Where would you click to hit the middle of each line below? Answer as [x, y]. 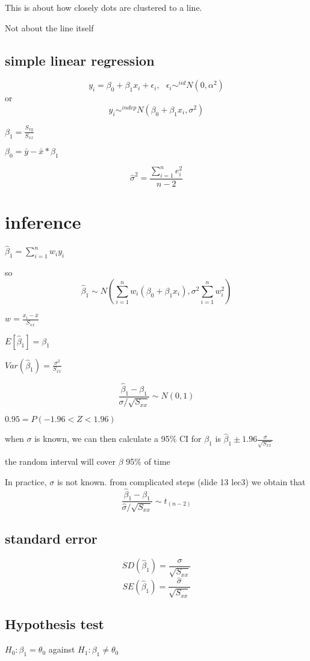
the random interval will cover [60, 461]
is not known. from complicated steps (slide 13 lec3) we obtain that [181, 481]
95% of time [148, 461]
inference [43, 222]
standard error [51, 538]
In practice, [26, 481]
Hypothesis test [54, 624]
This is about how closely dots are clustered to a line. [104, 7]
